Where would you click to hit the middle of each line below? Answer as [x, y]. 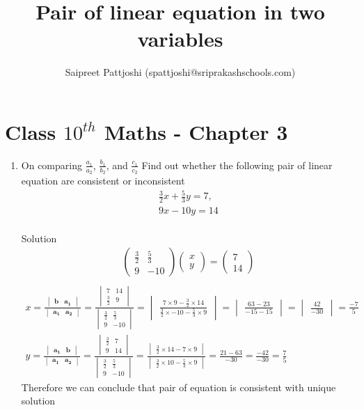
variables [180, 39]
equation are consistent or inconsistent [103, 181]
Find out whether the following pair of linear [237, 165]
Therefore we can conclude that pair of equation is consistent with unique [179, 387]
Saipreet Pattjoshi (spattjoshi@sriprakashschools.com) [180, 72]
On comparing [52, 165]
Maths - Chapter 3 [196, 131]
